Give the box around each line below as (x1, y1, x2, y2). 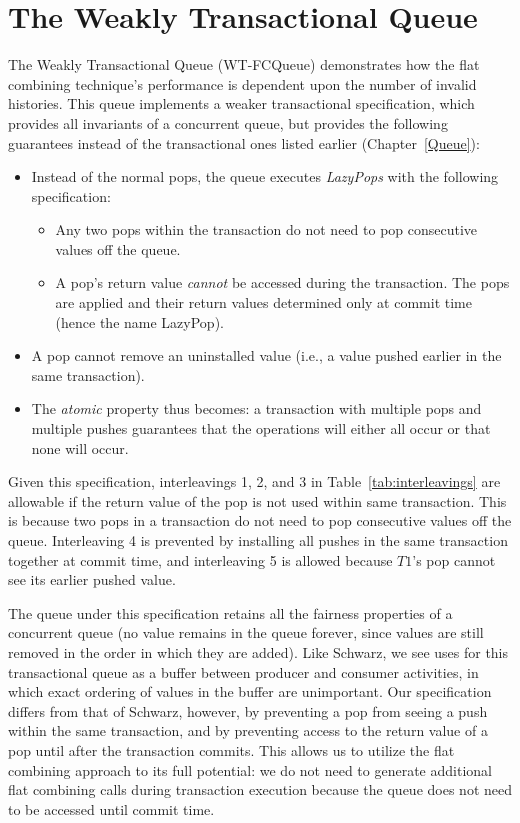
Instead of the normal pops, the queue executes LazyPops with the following (31, 166, 499, 187)
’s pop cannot (412, 549, 496, 570)
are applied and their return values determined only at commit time (55, 292, 472, 313)
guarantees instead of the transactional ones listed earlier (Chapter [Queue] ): (8, 132, 480, 153)
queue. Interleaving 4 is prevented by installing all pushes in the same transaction (8, 530, 508, 550)
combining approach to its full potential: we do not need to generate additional (8, 759, 492, 780)
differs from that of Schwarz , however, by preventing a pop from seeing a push (8, 700, 488, 721)
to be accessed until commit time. (8, 798, 215, 819)
